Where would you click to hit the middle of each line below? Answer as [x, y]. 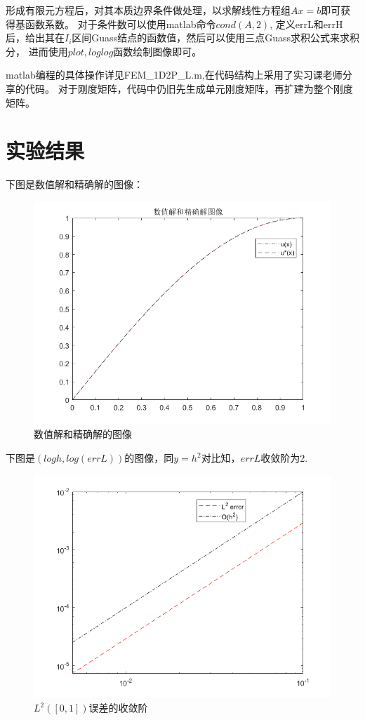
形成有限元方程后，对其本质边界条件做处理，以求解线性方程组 [148, 10]
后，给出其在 [35, 38]
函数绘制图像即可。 [158, 51]
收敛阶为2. [284, 458]
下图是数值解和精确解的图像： [74, 184]
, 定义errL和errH [306, 24]
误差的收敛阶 [118, 708]
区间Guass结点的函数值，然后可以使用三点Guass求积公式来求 [211, 38]
